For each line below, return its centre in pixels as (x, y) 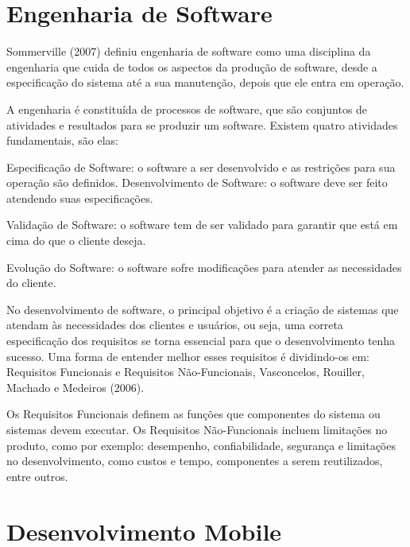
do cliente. (31, 283)
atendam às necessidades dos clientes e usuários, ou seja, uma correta (175, 325)
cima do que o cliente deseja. (76, 241)
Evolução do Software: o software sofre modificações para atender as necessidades (204, 267)
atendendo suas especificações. (80, 198)
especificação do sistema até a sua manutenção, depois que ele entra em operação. (205, 82)
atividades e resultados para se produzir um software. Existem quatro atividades (202, 124)
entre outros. (37, 476)
